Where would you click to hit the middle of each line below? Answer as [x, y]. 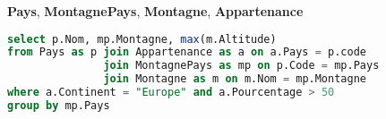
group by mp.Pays [59, 105]
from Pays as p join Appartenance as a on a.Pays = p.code [187, 52]
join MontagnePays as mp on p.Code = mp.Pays [241, 66]
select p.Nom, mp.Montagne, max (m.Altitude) [142, 39]
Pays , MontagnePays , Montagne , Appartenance [155, 11]
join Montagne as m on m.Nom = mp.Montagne [235, 79]
